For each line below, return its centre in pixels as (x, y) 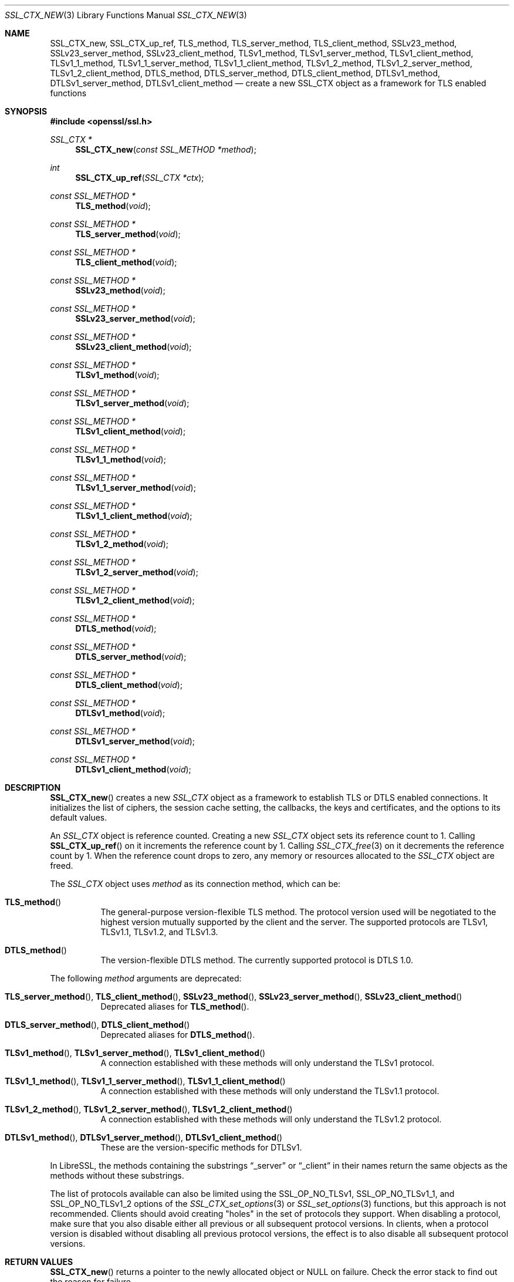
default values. (79, 817)
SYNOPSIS (26, 111)
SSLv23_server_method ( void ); (135, 318)
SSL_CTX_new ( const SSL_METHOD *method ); (166, 149)
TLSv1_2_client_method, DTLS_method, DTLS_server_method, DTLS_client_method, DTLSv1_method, (245, 73)
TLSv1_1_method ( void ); (121, 459)
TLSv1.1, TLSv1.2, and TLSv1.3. (159, 932)
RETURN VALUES (39, 1262)
